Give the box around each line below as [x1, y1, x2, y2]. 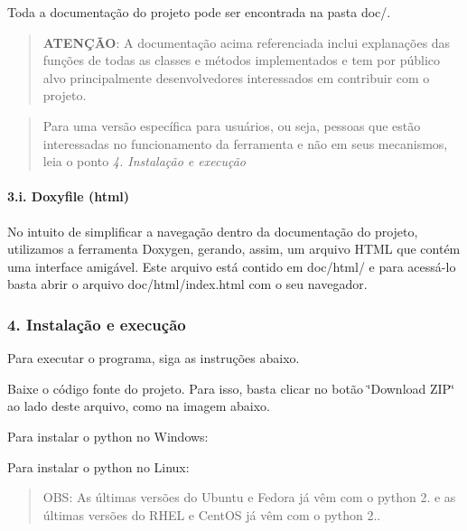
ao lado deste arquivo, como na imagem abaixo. [7, 396, 270, 415]
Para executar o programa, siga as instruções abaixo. [7, 349, 300, 368]
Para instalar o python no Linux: [7, 457, 190, 476]
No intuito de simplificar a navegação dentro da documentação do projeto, [7, 221, 418, 240]
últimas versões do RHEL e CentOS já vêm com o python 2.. [42, 505, 381, 524]
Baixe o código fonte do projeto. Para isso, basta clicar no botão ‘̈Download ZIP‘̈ [7, 378, 455, 397]
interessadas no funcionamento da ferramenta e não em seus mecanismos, [42, 134, 448, 153]
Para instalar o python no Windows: [7, 426, 209, 445]
